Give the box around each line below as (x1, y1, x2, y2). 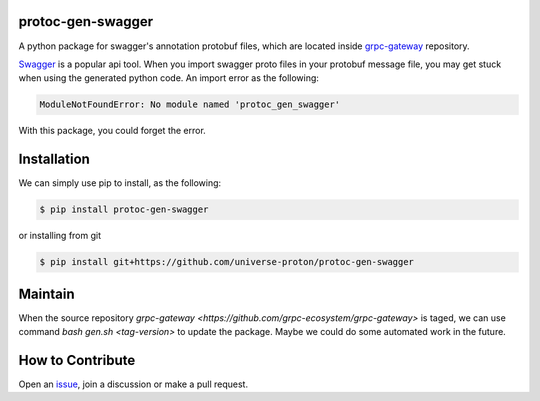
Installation (18, 151, 90, 168)
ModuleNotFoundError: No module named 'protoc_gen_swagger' (39, 99, 341, 110)
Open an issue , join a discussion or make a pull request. (18, 378, 249, 390)
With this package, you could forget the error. (18, 125, 207, 137)
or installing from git (18, 230, 102, 242)
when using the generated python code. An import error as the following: (18, 72, 320, 84)
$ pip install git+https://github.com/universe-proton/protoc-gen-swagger (39, 256, 415, 268)
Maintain (18, 285, 75, 302)
